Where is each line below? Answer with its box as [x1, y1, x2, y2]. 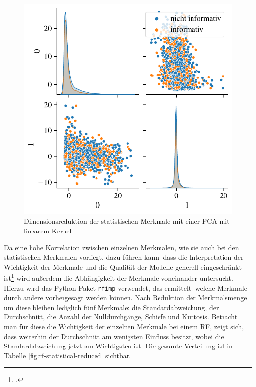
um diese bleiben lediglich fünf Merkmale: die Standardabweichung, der [4, 302, 219, 312]
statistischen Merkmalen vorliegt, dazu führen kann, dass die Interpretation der [4, 252, 244, 262]
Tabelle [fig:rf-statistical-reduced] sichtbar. [4, 350, 131, 360]
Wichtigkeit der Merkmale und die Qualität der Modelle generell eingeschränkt [4, 261, 242, 271]
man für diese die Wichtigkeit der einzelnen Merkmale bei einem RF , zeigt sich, [4, 321, 244, 331]
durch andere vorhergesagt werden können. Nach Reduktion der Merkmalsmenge [4, 292, 247, 303]
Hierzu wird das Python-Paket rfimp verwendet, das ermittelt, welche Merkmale [4, 282, 247, 293]
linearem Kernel [24, 225, 72, 235]
